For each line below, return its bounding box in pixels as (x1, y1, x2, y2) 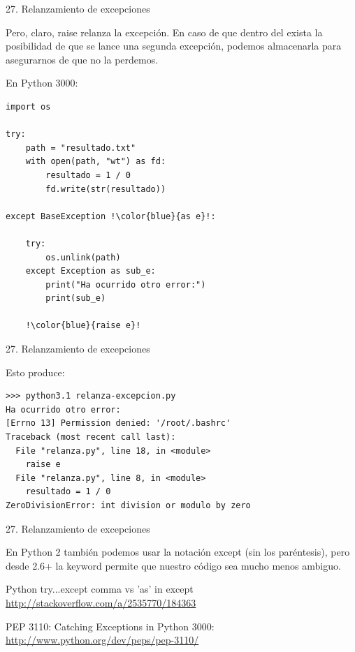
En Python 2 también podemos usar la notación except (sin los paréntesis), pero (6, 544, 350, 559)
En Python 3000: (6, 75, 78, 90)
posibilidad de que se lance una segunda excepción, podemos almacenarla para (6, 38, 342, 53)
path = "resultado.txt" (25, 142, 136, 153)
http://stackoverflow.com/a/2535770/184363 (6, 595, 196, 609)
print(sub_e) (45, 293, 106, 304)
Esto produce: (6, 364, 65, 379)
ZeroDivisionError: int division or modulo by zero (6, 501, 251, 510)
